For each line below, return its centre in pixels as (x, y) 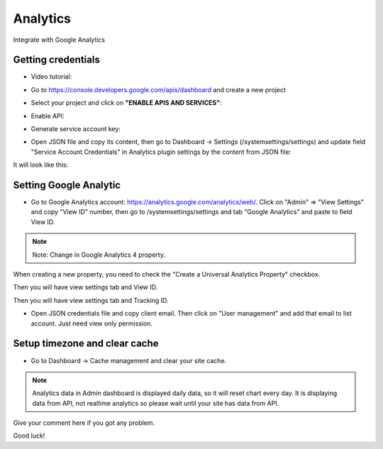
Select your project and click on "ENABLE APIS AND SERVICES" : (127, 103)
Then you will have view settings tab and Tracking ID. (91, 300)
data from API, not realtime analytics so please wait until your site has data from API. (156, 403)
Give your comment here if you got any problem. (84, 423)
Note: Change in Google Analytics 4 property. (99, 255)
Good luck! (29, 436)
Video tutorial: (51, 77)
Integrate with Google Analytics (59, 40)
